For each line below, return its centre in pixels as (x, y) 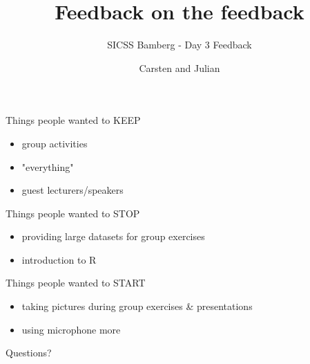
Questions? (29, 353)
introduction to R (59, 259)
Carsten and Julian (180, 67)
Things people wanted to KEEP (73, 120)
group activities (55, 143)
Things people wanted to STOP (73, 213)
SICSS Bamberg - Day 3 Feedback (180, 45)
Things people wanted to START (76, 283)
